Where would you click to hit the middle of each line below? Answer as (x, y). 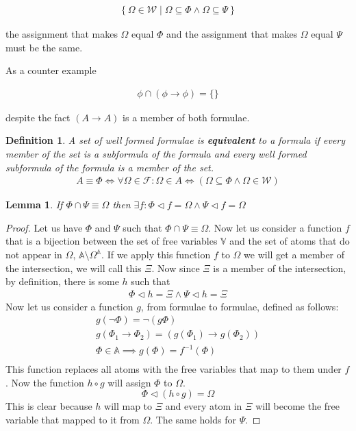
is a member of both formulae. (186, 117)
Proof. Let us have (44, 227)
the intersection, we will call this (74, 268)
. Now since (176, 268)
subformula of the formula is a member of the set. (110, 167)
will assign (129, 382)
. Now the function (45, 382)
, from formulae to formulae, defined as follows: (240, 306)
